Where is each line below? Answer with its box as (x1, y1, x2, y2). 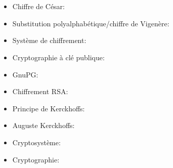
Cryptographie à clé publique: (12, 52, 105, 62)
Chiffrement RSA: (12, 86, 68, 97)
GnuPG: (12, 69, 38, 79)
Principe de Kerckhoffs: (12, 103, 85, 113)
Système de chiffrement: (12, 35, 87, 46)
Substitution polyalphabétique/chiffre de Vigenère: (12, 18, 169, 28)
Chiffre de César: (12, 1, 65, 12)
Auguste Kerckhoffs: (12, 120, 75, 131)
